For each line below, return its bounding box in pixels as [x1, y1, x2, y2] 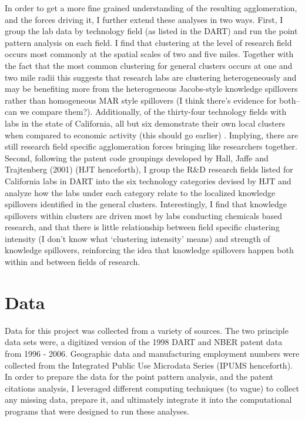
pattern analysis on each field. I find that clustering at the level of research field [5, 36, 292, 48]
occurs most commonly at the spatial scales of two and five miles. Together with [5, 48, 294, 60]
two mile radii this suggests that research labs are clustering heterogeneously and [5, 71, 297, 83]
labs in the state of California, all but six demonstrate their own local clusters [5, 117, 286, 129]
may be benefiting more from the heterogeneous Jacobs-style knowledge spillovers [5, 82, 298, 95]
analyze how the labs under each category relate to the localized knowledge [5, 186, 276, 198]
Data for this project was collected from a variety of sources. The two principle [5, 324, 289, 336]
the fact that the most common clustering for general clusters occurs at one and [5, 59, 293, 71]
